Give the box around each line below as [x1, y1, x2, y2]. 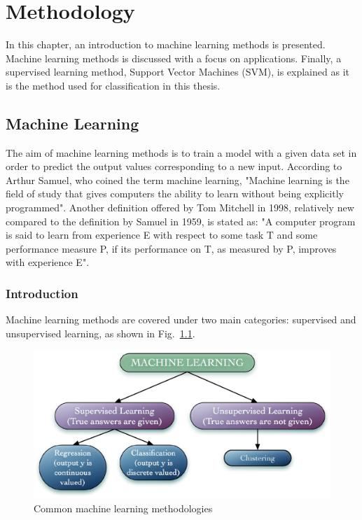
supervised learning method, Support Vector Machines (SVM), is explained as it [6, 64, 349, 79]
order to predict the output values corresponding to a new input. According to [6, 159, 342, 174]
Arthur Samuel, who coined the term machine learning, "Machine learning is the [6, 172, 349, 187]
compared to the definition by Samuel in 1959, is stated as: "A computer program [6, 213, 356, 228]
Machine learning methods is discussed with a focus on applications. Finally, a [6, 50, 342, 65]
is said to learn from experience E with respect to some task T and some [6, 227, 318, 242]
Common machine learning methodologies [34, 501, 213, 516]
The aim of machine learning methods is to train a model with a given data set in [6, 145, 357, 160]
